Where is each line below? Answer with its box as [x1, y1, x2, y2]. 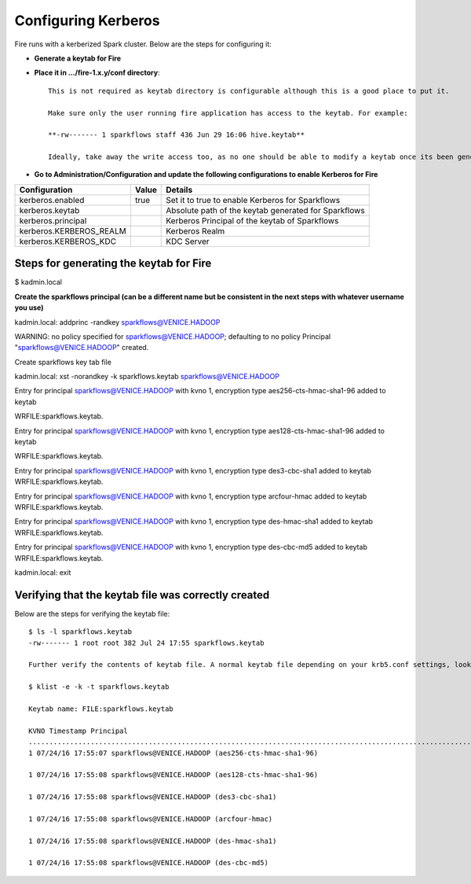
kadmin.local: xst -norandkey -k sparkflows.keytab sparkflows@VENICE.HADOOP [14, 372, 280, 381]
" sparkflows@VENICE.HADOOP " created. [14, 343, 149, 352]
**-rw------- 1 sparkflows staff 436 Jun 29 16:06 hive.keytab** [48, 131, 305, 139]
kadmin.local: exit [14, 567, 71, 577]
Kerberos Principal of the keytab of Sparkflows [166, 215, 339, 226]
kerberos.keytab [19, 204, 80, 215]
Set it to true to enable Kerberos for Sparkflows [166, 194, 341, 205]
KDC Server [166, 236, 210, 247]
